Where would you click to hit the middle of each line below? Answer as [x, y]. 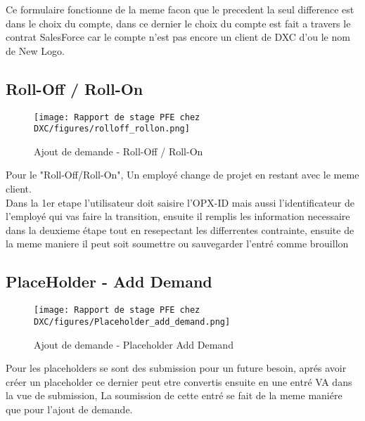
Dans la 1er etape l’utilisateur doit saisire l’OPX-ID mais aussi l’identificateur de [180, 202]
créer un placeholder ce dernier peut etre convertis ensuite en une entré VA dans [179, 381]
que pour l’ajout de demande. [69, 409]
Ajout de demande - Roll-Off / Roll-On [119, 151]
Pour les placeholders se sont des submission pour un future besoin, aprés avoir [176, 368]
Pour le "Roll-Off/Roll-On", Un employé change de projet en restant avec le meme [182, 175]
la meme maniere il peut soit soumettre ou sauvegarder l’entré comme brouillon [177, 244]
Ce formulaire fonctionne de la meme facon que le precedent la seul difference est [180, 9]
